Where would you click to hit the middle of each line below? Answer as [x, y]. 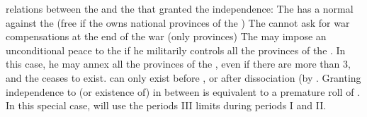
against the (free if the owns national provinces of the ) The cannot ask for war [178, 22]
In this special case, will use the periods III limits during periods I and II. [166, 105]
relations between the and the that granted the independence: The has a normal [180, 8]
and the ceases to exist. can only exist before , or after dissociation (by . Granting [183, 77]
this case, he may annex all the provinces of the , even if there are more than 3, [178, 64]
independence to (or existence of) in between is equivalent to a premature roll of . [183, 91]
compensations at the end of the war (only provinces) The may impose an [166, 36]
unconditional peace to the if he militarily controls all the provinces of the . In [176, 50]
